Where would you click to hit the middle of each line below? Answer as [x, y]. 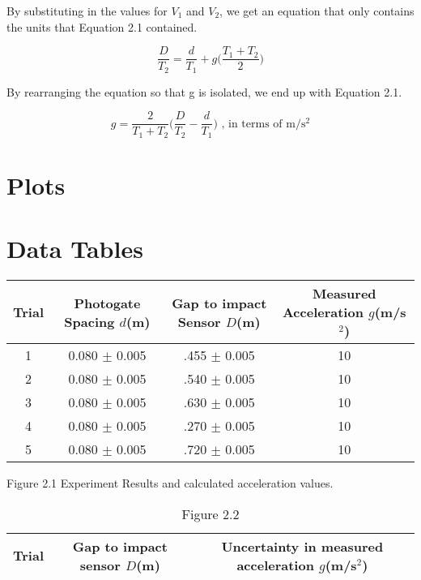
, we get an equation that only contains [317, 11]
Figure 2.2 [210, 513]
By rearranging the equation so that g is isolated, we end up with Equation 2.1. [204, 91]
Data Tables [75, 249]
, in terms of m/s [264, 124]
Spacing [89, 321]
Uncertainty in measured [302, 546]
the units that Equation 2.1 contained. [102, 26]
